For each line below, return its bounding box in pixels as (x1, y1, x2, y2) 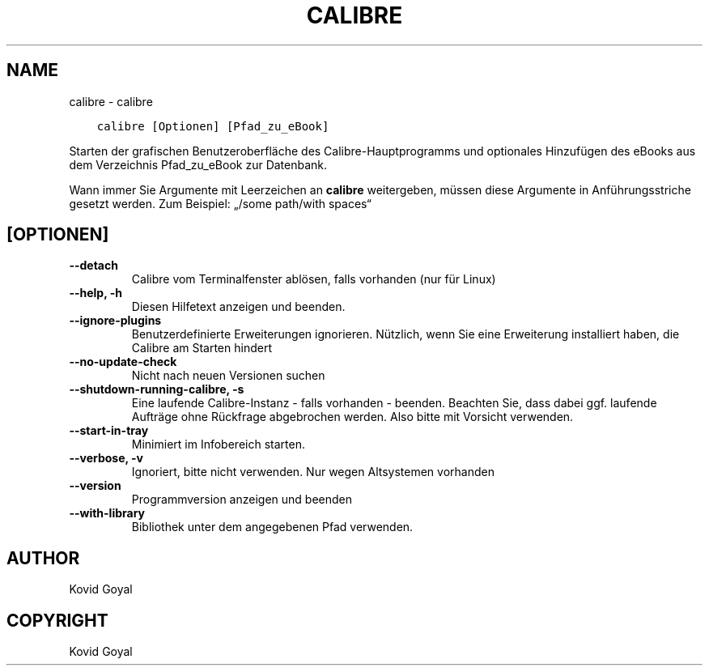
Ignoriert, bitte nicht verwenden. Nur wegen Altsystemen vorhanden (131, 465, 495, 479)
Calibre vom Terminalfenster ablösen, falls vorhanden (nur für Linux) (131, 272, 496, 287)
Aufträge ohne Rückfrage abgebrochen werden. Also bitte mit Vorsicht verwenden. (131, 410, 574, 424)
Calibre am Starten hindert (131, 341, 272, 355)
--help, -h (69, 286, 122, 300)
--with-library (69, 506, 146, 521)
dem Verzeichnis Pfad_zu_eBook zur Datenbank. (69, 157, 328, 172)
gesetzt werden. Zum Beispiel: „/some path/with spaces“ (69, 196, 371, 211)
